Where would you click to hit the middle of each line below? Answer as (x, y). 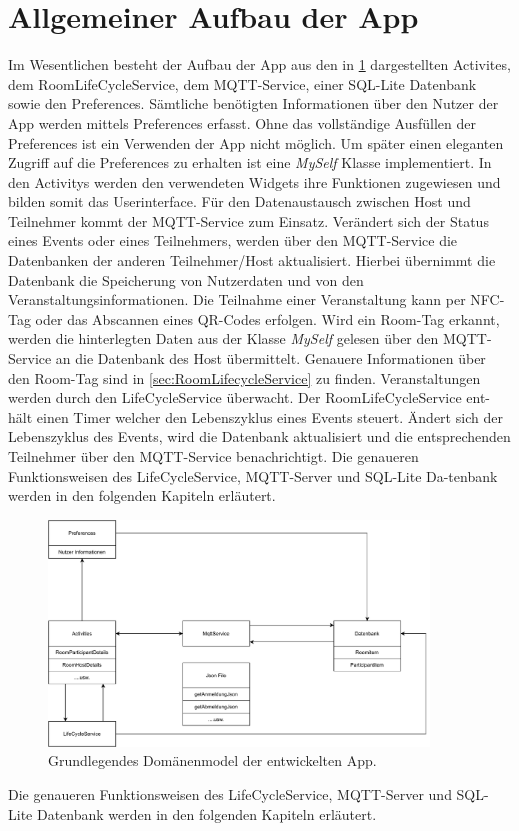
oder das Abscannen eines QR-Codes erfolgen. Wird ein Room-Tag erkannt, (267, 318)
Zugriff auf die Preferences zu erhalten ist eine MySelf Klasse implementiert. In (250, 162)
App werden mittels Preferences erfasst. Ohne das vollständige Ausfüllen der (242, 122)
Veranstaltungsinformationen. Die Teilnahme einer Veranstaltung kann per (237, 299)
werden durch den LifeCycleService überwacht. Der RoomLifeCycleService (235, 397)
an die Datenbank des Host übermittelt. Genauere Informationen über (270, 358)
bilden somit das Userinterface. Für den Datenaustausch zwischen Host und (239, 201)
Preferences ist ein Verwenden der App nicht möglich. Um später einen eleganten (256, 142)
